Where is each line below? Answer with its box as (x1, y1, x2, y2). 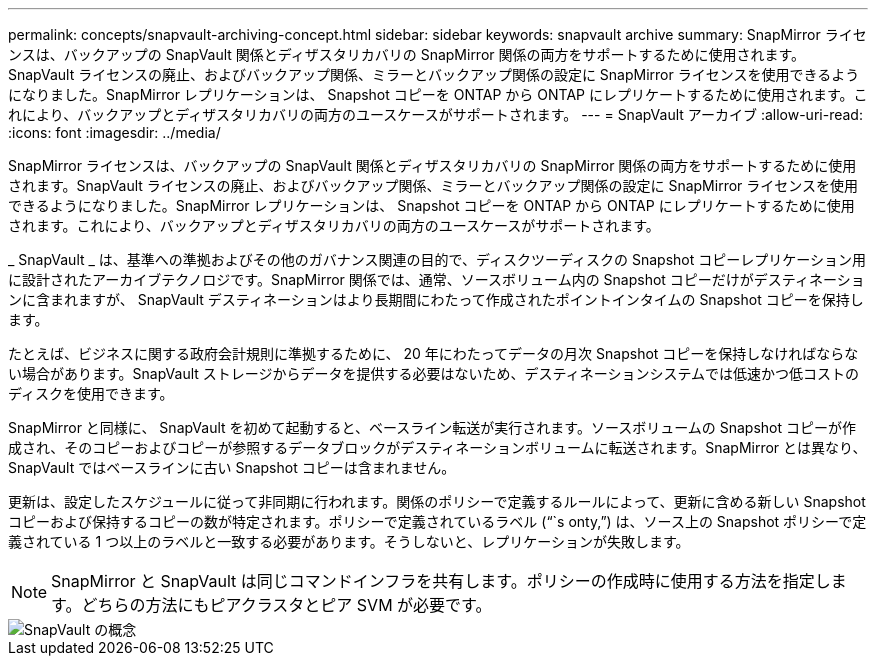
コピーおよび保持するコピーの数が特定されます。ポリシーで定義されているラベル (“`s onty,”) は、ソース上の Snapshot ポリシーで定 (8, 513, 867, 530)
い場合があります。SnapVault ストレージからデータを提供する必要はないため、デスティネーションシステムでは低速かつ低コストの (8, 365, 859, 382)
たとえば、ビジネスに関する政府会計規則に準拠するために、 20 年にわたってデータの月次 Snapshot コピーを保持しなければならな (8, 345, 859, 362)
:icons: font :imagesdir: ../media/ (8, 124, 221, 141)
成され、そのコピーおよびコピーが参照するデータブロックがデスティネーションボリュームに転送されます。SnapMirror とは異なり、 (8, 439, 867, 456)
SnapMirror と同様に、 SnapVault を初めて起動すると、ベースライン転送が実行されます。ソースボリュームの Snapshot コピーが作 (8, 419, 856, 436)
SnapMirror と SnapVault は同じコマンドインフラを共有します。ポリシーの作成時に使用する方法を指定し (51, 571, 831, 591)
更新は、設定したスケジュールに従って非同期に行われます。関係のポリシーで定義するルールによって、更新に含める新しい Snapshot (8, 493, 866, 510)
